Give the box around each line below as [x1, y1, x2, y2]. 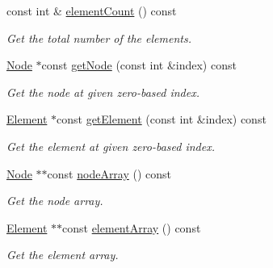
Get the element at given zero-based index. [6, 137, 215, 154]
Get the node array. [6, 192, 103, 209]
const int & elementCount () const [6, 2, 177, 19]
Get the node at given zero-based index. [6, 83, 199, 100]
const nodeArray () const [47, 165, 172, 182]
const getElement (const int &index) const [57, 111, 267, 128]
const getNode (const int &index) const [41, 57, 237, 73]
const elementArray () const [62, 219, 201, 236]
